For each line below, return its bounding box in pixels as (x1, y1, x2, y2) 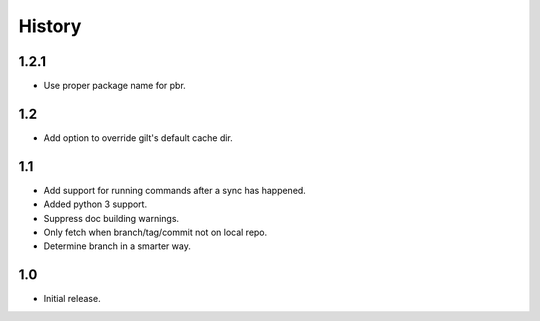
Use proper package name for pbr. (43, 80, 187, 92)
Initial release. (43, 293, 101, 305)
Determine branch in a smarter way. (43, 240, 192, 252)
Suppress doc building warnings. (43, 212, 180, 224)
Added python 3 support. (43, 198, 148, 210)
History (18, 15, 82, 37)
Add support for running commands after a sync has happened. (43, 184, 307, 196)
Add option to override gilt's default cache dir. (43, 131, 234, 144)
